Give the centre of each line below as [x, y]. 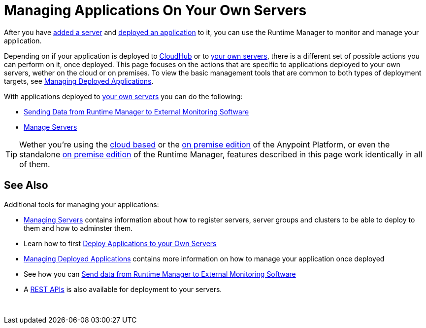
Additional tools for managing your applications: [82, 204]
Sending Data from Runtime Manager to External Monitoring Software [136, 111]
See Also [26, 185]
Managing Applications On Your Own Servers [155, 10]
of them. [35, 164]
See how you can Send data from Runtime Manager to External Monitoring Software [160, 274]
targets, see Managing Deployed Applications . [79, 81]
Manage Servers [50, 127]
